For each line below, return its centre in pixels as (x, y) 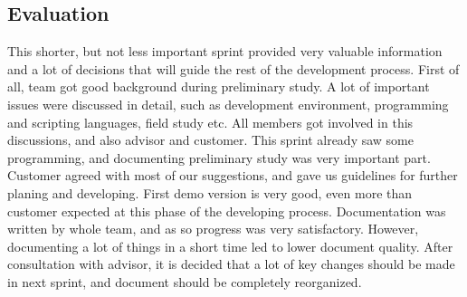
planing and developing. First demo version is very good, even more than (210, 192)
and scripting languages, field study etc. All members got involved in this (210, 122)
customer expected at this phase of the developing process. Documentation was (227, 211)
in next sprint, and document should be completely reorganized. (185, 281)
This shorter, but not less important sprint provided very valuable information (225, 51)
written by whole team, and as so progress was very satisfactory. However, (213, 229)
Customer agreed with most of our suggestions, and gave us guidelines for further (233, 175)
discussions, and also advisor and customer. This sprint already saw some (210, 140)
